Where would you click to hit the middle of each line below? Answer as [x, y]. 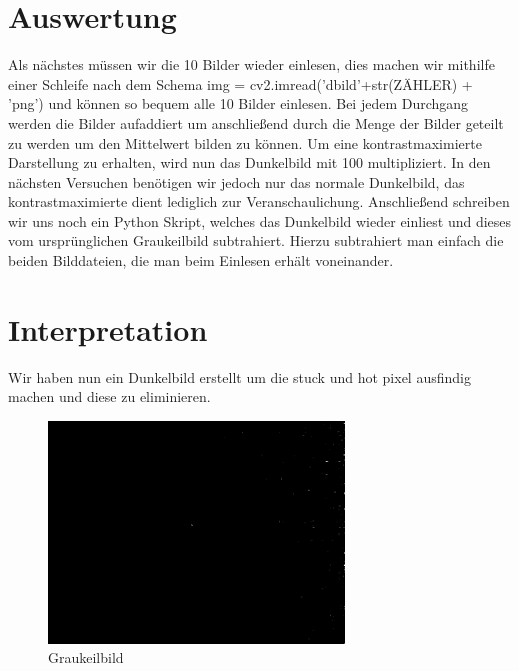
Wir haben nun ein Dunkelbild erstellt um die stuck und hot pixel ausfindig [239, 376]
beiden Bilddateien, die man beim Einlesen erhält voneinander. [201, 260]
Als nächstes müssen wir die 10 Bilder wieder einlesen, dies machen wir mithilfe [251, 64]
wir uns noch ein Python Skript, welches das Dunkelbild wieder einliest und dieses [260, 220]
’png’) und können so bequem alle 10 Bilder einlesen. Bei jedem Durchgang [238, 103]
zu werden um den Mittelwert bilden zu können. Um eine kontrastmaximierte [245, 142]
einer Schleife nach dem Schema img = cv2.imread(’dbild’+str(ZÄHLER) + [240, 83]
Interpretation [108, 328]
